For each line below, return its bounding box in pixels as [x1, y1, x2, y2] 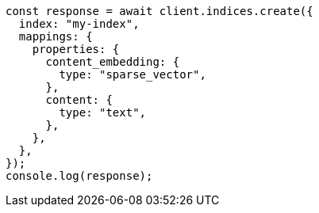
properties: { [32, 43, 120, 55]
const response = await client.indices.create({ [6, 5, 313, 17]
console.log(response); [6, 169, 153, 182]
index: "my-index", [18, 17, 140, 30]
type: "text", [59, 106, 147, 119]
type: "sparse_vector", [59, 68, 206, 81]
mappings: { [18, 30, 93, 43]
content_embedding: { [45, 55, 180, 68]
